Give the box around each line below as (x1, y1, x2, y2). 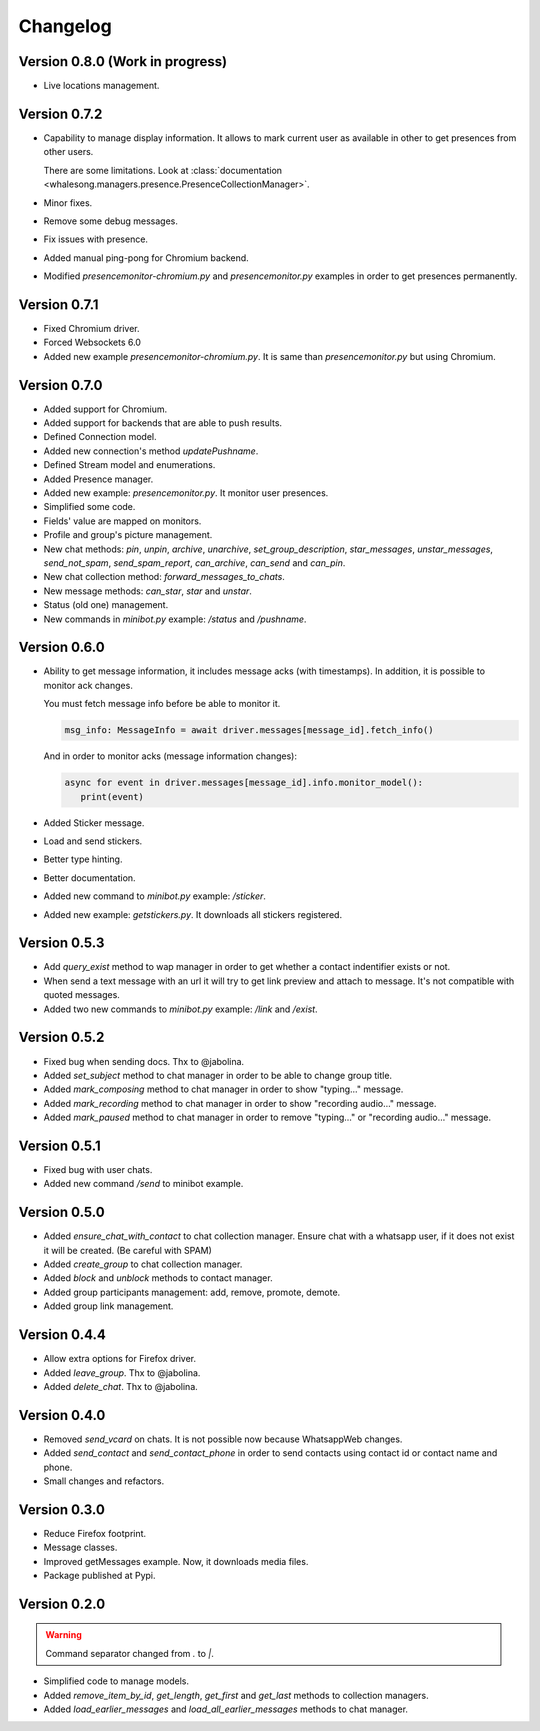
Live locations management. (43, 80, 160, 92)
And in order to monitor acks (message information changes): (43, 750, 297, 762)
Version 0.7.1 (18, 296, 99, 313)
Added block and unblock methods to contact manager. (43, 1272, 274, 1284)
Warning (45, 1629, 82, 1641)
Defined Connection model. (43, 431, 157, 443)
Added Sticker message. (43, 816, 145, 829)
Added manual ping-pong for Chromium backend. (43, 251, 249, 264)
